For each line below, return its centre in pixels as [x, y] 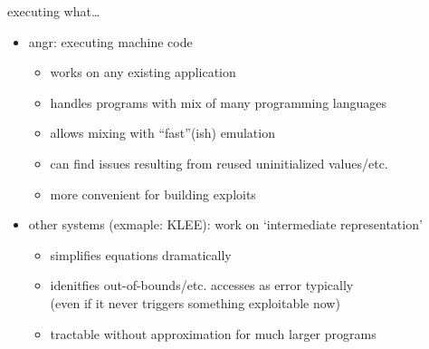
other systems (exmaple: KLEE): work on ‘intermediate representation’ [225, 224]
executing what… [54, 11]
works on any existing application [143, 72]
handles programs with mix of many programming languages [218, 102]
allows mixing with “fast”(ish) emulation [162, 133]
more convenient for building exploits [153, 194]
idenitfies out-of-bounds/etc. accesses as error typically [202, 285]
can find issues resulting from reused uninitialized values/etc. [219, 163]
